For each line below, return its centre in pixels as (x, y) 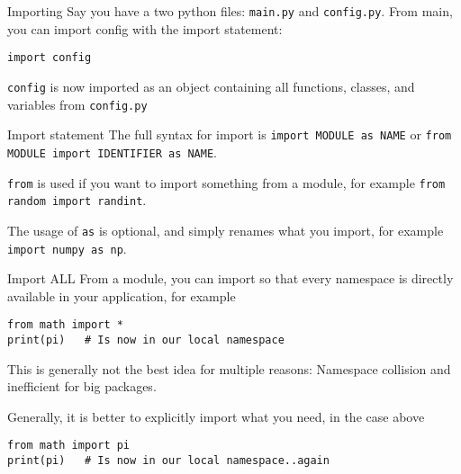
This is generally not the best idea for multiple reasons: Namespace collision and (229, 368)
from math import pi (69, 446)
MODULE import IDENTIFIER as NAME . (112, 152)
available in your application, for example (122, 295)
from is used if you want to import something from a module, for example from (226, 182)
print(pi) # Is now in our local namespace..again (168, 461)
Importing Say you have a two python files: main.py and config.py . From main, (230, 11)
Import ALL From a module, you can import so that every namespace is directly (230, 278)
